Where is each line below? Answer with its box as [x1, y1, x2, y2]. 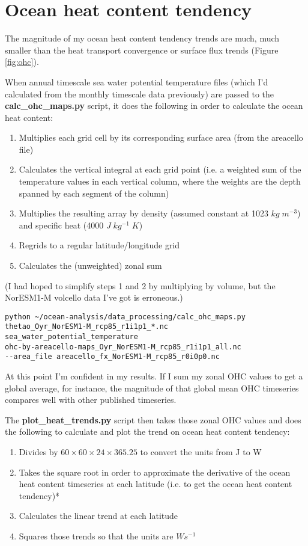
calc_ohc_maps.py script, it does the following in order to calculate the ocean [5, 99, 303, 112]
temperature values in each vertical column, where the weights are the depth [19, 175, 301, 188]
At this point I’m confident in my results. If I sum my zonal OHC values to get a [5, 370, 303, 382]
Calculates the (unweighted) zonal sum [19, 259, 162, 272]
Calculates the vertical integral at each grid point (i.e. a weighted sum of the [19, 163, 301, 176]
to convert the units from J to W [140, 446, 262, 458]
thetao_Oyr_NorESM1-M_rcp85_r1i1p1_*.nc [5, 322, 169, 331]
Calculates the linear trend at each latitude [19, 509, 178, 522]
